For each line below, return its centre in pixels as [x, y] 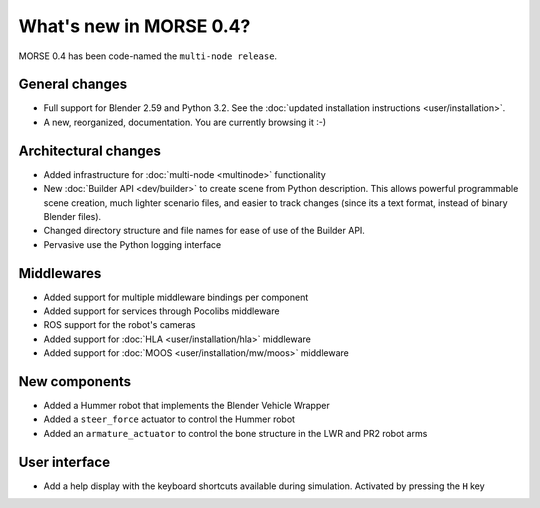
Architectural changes [90, 150]
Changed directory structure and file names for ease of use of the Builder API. [204, 231]
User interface [64, 461]
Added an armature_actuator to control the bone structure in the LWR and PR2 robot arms [235, 433]
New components [75, 381]
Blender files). [72, 216]
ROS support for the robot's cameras [119, 325]
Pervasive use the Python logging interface [132, 244]
